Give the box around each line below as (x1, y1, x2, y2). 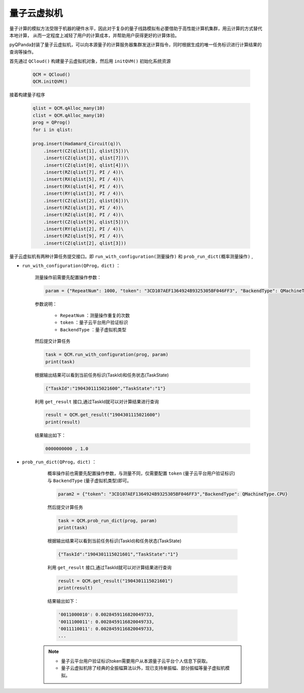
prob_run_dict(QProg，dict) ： (22, 459, 97, 465)
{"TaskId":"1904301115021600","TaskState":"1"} (45, 386, 166, 391)
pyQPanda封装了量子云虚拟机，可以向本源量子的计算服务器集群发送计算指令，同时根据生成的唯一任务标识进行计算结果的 (9, 42, 262, 48)
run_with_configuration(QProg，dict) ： (22, 263, 121, 269)
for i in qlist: (32, 127, 73, 132)
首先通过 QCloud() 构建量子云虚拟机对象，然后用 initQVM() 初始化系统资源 (9, 58, 171, 64)
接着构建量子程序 (9, 92, 45, 98)
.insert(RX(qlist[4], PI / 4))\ (43, 183, 124, 189)
